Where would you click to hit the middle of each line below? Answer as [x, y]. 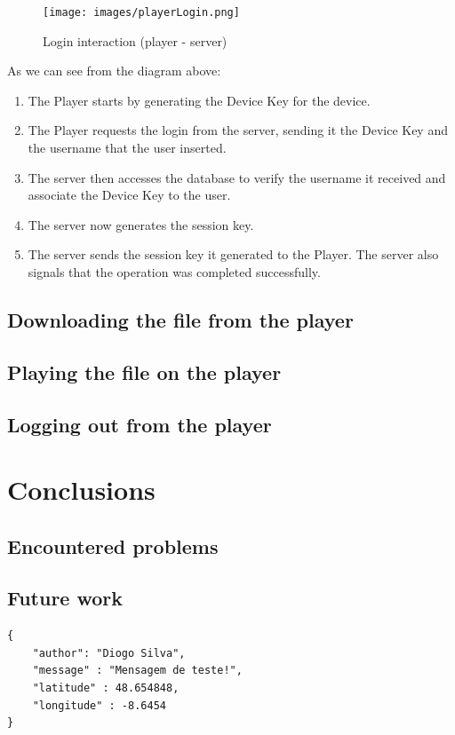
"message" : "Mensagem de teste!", [137, 671]
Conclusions [81, 490]
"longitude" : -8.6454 [99, 705]
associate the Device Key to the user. [129, 195]
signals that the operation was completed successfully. [174, 272]
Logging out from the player [140, 424]
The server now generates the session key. [141, 224]
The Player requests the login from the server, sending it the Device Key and [238, 130]
